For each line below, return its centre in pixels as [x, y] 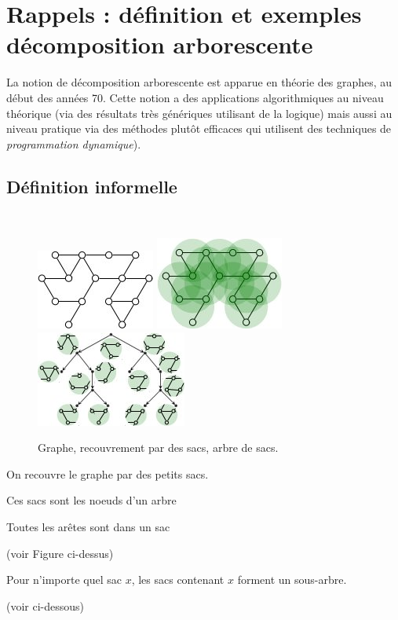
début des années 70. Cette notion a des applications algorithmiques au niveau [195, 97]
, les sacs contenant [178, 580]
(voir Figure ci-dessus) [60, 553]
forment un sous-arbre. [292, 580]
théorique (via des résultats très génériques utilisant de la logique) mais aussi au [199, 113]
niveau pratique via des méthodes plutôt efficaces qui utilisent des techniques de [199, 128]
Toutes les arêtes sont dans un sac [88, 527]
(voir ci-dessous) [46, 605]
